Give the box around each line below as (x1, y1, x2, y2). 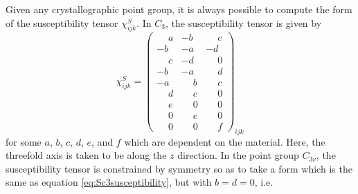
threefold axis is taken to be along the (6, 148, 167, 162)
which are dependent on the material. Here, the (124, 134, 325, 148)
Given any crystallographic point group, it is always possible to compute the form (6, 2, 352, 16)
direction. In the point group (177, 148, 299, 162)
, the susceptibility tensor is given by (165, 15, 322, 30)
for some (6, 134, 42, 148)
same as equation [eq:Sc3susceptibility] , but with (6, 175, 212, 189)
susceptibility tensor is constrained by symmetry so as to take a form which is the (6, 161, 352, 175)
